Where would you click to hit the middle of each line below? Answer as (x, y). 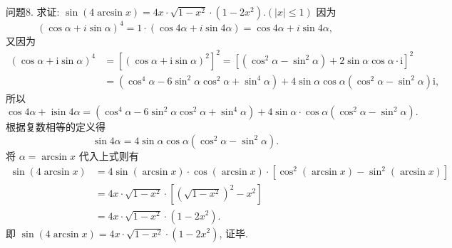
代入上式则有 (109, 155)
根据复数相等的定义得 (56, 127)
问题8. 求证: (33, 11)
